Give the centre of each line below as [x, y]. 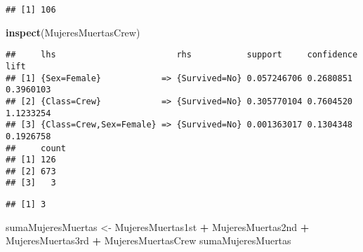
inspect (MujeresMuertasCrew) [73, 32]
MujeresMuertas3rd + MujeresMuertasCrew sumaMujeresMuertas [148, 240]
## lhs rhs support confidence [182, 55]
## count [36, 148]
